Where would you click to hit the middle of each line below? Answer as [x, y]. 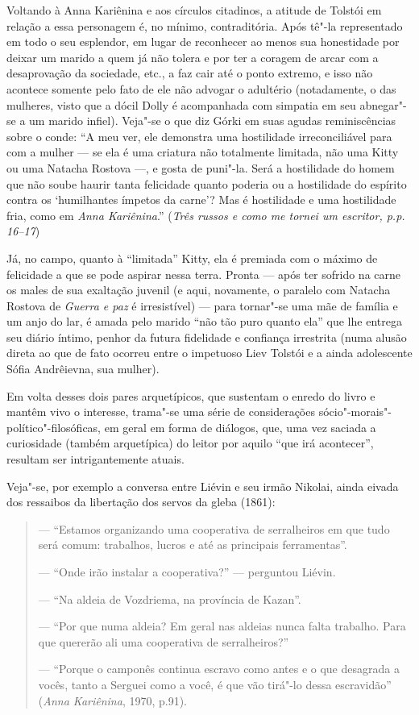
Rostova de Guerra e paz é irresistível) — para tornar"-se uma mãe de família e [202, 305]
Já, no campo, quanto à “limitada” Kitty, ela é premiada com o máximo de [192, 258]
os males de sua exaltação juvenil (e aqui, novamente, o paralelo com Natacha [199, 290]
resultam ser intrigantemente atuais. [95, 459]
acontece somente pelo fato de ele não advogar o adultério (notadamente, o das [201, 88]
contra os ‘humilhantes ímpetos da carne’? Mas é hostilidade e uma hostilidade [201, 200]
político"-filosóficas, [54, 427]
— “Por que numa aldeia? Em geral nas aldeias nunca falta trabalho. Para [222, 626]
